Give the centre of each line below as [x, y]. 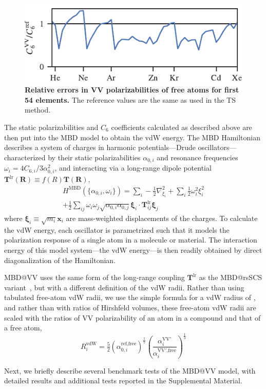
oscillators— [217, 147]
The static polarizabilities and [51, 127]
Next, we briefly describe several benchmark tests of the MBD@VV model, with [130, 370]
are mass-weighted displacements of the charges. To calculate [162, 218]
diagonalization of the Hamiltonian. [60, 260]
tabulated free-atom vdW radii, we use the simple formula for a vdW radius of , [130, 297]
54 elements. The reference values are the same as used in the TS [130, 99]
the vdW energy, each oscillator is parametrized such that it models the [117, 229]
